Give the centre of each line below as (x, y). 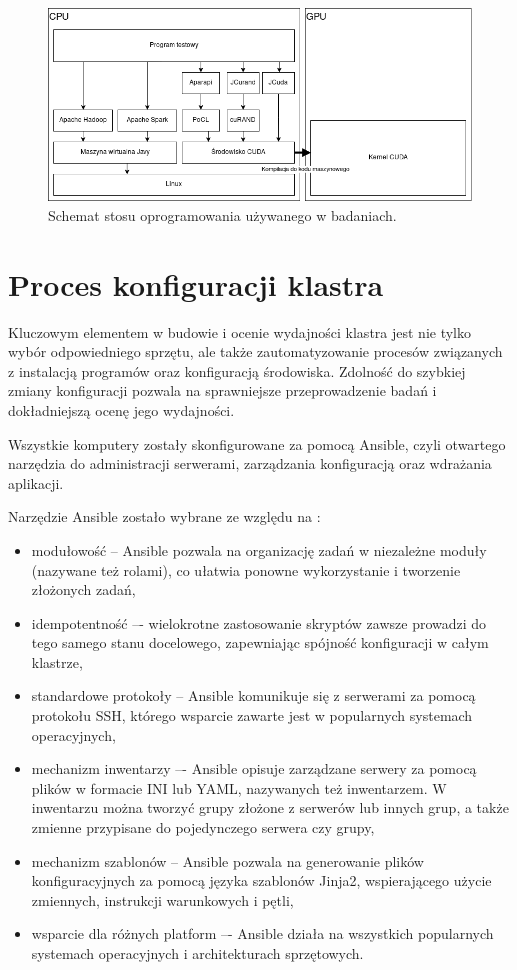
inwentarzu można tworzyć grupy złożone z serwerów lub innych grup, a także (270, 807)
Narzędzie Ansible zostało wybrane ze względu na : (164, 516)
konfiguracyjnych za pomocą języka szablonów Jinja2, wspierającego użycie (261, 880)
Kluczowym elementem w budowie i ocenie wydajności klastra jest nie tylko (239, 331)
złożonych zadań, (83, 589)
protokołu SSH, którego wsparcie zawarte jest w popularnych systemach (252, 715)
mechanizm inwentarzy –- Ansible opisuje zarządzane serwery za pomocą (254, 768)
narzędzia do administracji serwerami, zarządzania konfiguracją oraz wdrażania (250, 463)
